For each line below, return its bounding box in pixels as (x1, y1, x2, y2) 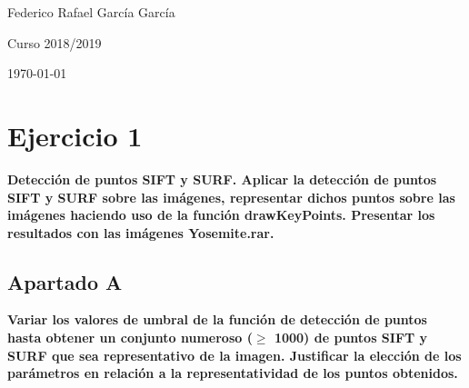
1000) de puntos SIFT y (274, 328, 428, 347)
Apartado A (7, 267, 123, 295)
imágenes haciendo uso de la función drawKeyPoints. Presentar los (7, 205, 435, 224)
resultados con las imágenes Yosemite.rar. (7, 223, 274, 242)
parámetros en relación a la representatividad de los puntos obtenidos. (7, 363, 458, 383)
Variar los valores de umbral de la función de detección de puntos (7, 310, 427, 329)
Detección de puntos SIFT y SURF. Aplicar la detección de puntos (7, 169, 437, 188)
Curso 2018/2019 (7, 33, 102, 52)
